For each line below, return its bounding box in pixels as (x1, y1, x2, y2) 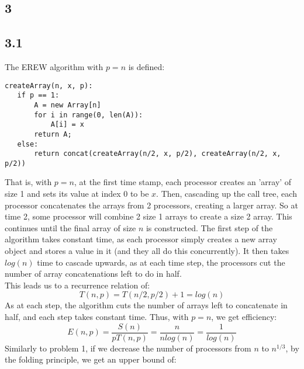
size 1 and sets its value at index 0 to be (5, 187, 149, 200)
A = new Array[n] (34, 100, 101, 109)
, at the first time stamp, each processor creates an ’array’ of (74, 176, 292, 188)
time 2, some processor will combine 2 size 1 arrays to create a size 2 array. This (5, 210, 292, 222)
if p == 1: (17, 91, 60, 100)
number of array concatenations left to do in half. (5, 267, 182, 280)
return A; (34, 130, 72, 138)
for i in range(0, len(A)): (34, 110, 143, 119)
